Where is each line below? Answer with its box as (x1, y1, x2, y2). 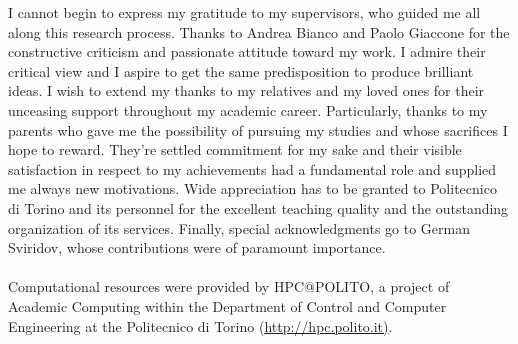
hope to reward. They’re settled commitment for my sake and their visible (8, 139, 462, 160)
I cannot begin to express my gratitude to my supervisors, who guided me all (8, 2, 481, 22)
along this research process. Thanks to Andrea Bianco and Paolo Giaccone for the (8, 21, 510, 42)
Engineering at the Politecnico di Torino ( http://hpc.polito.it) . (8, 315, 393, 336)
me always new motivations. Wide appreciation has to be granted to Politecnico (8, 178, 497, 199)
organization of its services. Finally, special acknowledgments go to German (8, 217, 470, 238)
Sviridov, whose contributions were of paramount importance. (8, 237, 386, 258)
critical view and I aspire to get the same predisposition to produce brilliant (8, 60, 474, 81)
